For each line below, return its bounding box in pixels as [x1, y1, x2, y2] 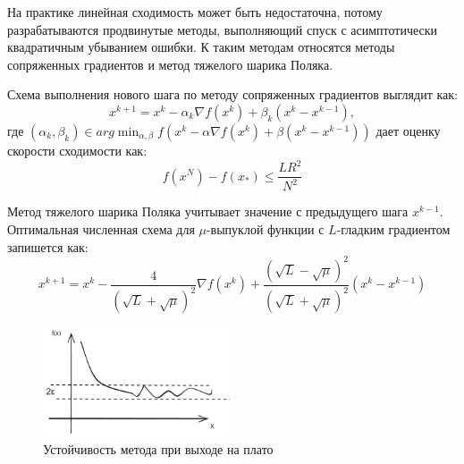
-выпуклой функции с [206, 220, 325, 239]
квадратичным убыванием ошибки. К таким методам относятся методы [7, 38, 395, 56]
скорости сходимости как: [7, 140, 148, 159]
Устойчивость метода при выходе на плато [43, 439, 274, 458]
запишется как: [7, 237, 89, 256]
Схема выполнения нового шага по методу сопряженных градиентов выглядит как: [7, 85, 458, 104]
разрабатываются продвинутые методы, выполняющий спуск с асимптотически [7, 20, 437, 38]
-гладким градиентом [336, 220, 451, 239]
